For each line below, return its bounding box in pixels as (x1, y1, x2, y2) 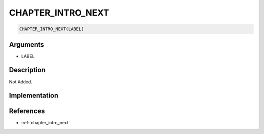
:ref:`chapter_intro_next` (21, 120, 70, 126)
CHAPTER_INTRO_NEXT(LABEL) (19, 26, 84, 32)
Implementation (9, 92, 59, 100)
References (9, 107, 45, 115)
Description (9, 66, 46, 74)
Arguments (9, 40, 44, 49)
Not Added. (9, 78, 33, 85)
